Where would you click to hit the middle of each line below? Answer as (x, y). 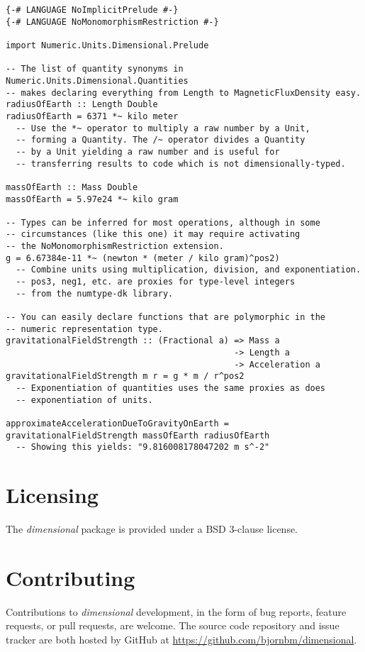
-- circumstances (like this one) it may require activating (153, 234)
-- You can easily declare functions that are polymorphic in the (166, 317)
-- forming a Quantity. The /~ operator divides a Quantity (161, 140)
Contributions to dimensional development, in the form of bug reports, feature (176, 611)
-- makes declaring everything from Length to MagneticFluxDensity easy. (184, 93)
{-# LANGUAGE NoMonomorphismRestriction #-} (112, 22)
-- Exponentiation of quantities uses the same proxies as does (171, 388)
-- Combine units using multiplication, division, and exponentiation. (189, 270)
